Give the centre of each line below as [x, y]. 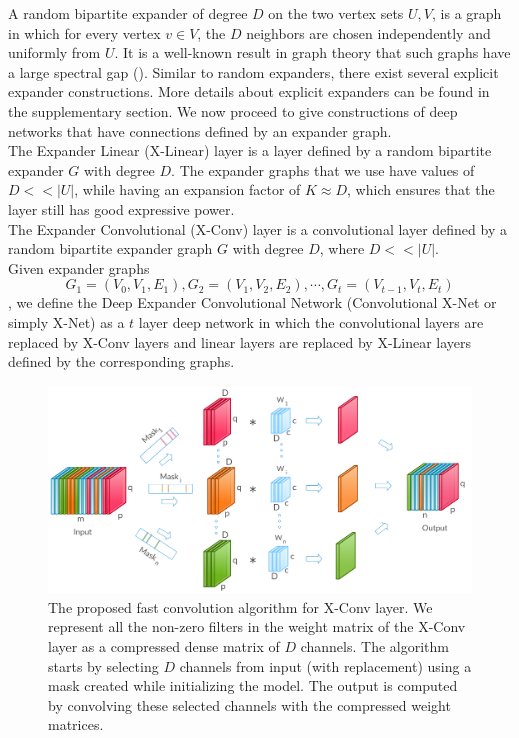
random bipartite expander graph [110, 248]
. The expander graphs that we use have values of [323, 169]
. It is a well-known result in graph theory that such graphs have [312, 52]
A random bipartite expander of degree [128, 13]
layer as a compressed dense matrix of [164, 645]
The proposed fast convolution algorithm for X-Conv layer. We [240, 606]
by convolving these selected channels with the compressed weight [249, 704]
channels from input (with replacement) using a [325, 665]
